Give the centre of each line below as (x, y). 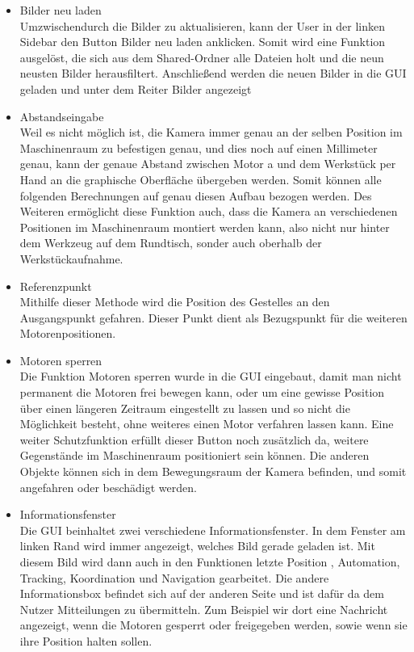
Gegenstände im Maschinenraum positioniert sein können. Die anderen (194, 455)
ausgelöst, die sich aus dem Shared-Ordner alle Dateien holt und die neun (202, 57)
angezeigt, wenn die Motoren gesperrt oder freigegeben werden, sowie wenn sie (213, 625)
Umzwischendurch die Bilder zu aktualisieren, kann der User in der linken (202, 25)
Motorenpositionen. (68, 333)
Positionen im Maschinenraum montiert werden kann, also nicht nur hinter (205, 227)
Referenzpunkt (56, 286)
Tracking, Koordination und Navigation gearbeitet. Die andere (174, 577)
